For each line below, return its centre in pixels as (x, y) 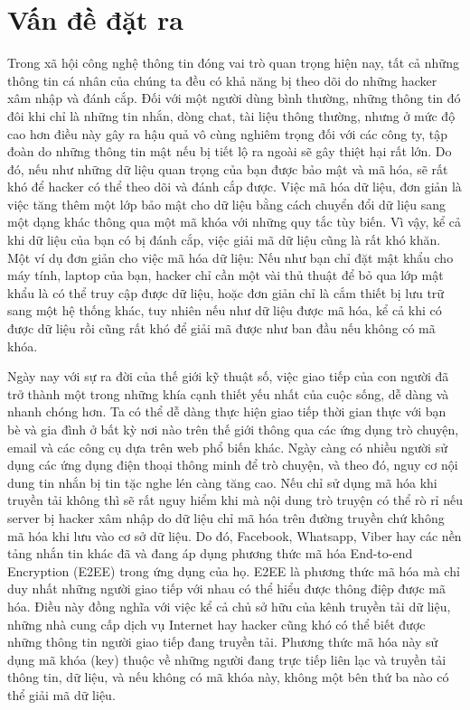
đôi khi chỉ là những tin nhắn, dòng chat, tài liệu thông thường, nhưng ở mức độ (231, 115)
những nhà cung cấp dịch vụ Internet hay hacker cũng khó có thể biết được (216, 624)
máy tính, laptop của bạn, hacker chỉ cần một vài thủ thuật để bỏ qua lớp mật (226, 275)
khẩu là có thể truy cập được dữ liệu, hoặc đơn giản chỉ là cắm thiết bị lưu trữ (226, 292)
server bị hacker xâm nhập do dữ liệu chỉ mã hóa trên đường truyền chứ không (226, 517)
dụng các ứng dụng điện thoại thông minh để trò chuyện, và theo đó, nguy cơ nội (233, 465)
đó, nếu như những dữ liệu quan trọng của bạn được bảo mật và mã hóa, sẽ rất (228, 168)
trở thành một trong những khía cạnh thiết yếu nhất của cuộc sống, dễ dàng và (228, 393)
